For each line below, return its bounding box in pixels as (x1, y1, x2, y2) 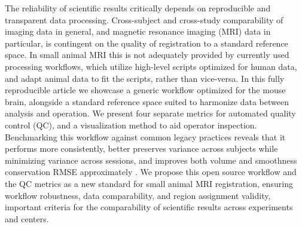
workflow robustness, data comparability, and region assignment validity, (5, 189, 271, 201)
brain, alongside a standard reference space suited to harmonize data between (5, 95, 289, 108)
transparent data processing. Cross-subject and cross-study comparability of (5, 13, 283, 26)
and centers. (5, 212, 49, 225)
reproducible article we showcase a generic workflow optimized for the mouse (5, 84, 286, 96)
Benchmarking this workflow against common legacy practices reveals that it (5, 130, 286, 143)
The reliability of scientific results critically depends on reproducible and (5, 2, 271, 14)
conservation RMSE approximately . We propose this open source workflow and (5, 165, 297, 178)
